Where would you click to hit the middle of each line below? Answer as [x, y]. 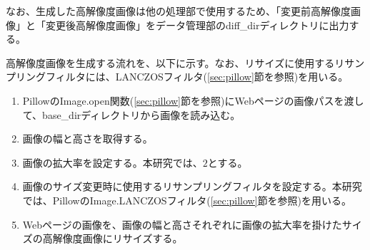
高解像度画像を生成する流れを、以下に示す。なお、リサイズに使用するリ [175, 62]
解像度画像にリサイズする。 [117, 238]
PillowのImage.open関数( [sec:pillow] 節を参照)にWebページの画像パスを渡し [193, 100]
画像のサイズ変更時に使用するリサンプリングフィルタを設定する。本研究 [192, 186]
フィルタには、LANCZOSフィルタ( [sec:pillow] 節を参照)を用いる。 [197, 77]
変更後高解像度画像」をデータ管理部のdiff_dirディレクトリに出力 [197, 25]
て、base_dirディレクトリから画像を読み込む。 [131, 114]
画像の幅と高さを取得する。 [87, 139]
